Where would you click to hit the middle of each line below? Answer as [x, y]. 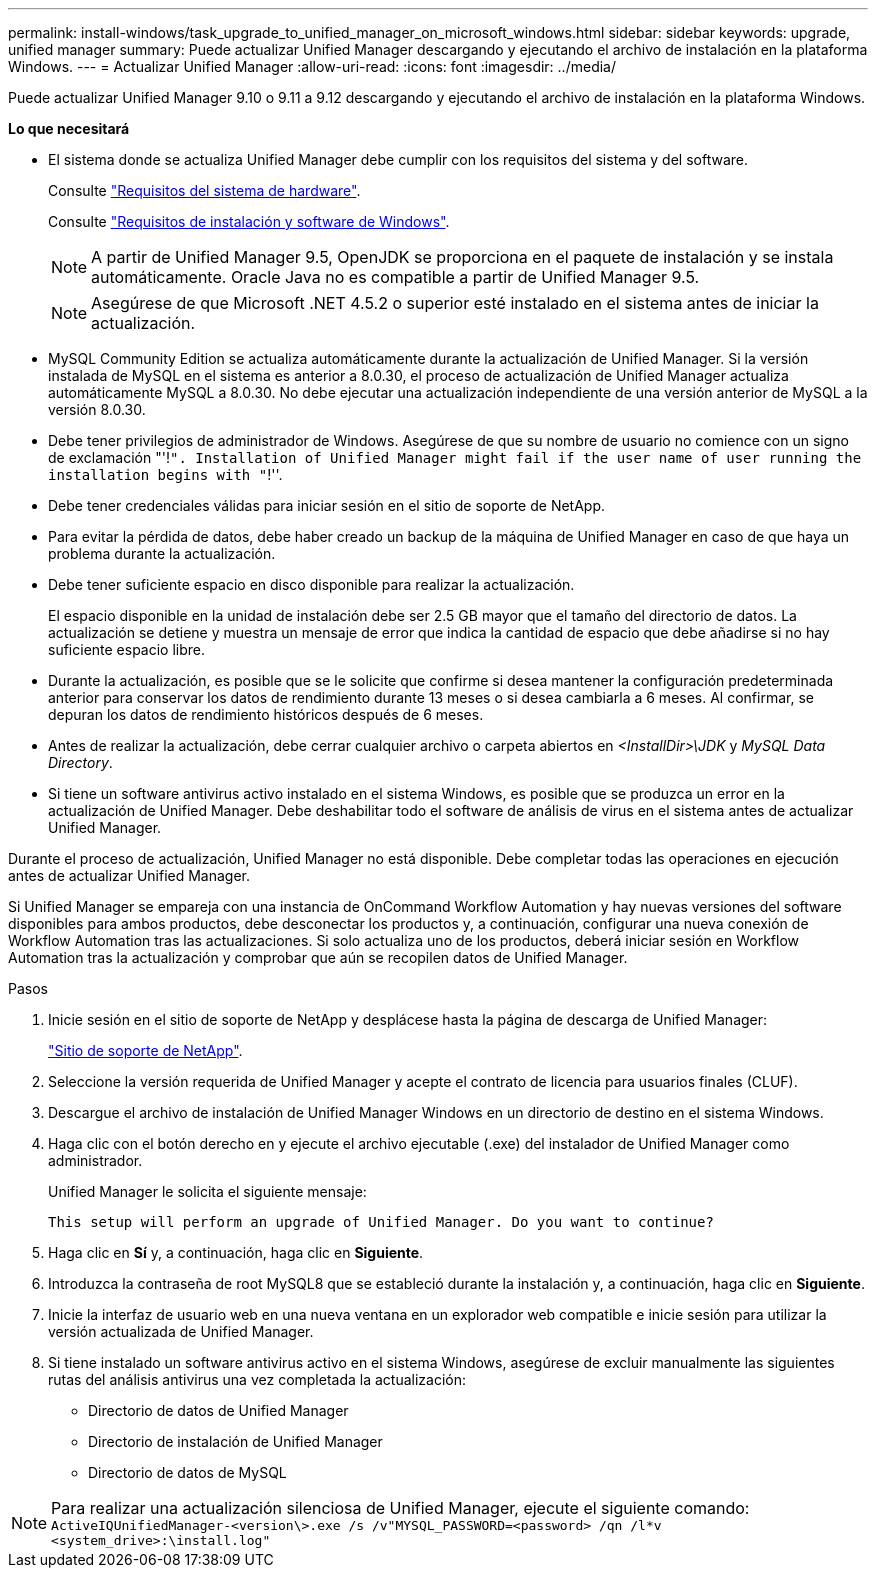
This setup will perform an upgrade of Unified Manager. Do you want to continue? [381, 1222]
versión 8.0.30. [97, 409]
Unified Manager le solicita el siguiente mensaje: [207, 1191]
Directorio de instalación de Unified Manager [235, 1441]
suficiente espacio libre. [127, 649]
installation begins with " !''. [165, 474]
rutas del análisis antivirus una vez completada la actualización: [257, 1379]
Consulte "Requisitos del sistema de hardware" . [204, 190]
